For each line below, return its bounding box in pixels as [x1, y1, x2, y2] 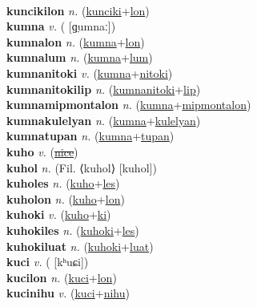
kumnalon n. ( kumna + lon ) [6, 33, 145, 50]
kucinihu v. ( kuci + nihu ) [6, 285, 130, 301]
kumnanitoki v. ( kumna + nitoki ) [6, 64, 173, 81]
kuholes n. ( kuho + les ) [6, 175, 120, 192]
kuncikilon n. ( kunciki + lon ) [6, 2, 150, 18]
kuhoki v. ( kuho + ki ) [6, 206, 111, 223]
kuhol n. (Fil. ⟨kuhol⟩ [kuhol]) [6, 159, 157, 176]
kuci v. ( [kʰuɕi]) [6, 253, 89, 270]
